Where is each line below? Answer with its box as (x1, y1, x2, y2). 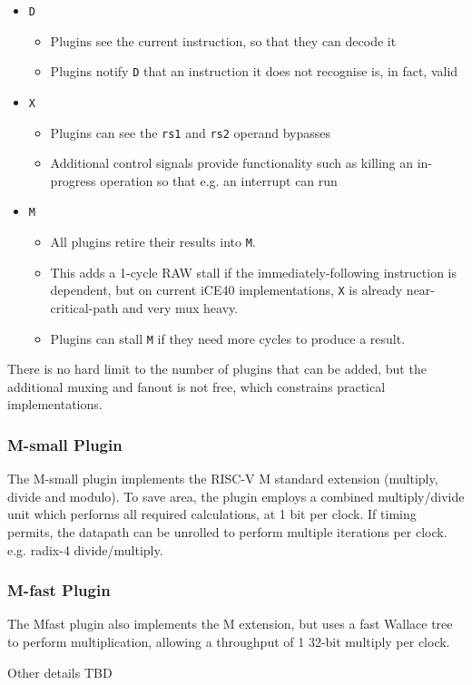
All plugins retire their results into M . (50, 232, 256, 251)
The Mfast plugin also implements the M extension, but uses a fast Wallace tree (7, 614, 453, 633)
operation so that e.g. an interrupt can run (100, 171, 338, 190)
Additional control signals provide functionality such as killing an (50, 153, 414, 172)
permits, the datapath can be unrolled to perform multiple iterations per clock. (7, 523, 447, 541)
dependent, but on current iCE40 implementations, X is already (50, 280, 403, 299)
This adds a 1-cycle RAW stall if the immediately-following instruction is (50, 262, 457, 281)
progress (50, 171, 96, 190)
